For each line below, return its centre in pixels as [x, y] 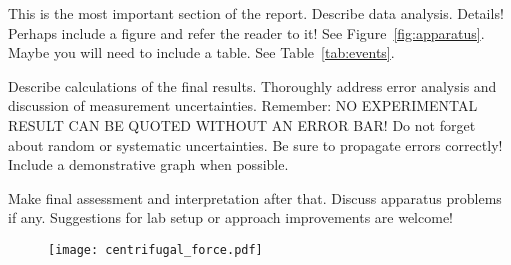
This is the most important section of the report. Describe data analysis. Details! [256, 13]
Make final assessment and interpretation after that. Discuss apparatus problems [255, 197]
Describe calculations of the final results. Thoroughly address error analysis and [252, 85]
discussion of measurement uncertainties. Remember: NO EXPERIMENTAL [243, 105]
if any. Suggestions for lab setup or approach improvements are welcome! [230, 217]
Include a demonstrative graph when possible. [148, 164]
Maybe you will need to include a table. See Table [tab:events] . [201, 52]
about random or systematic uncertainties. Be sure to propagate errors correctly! [255, 144]
